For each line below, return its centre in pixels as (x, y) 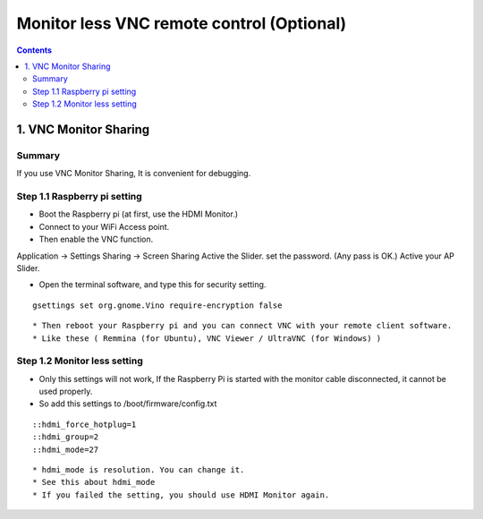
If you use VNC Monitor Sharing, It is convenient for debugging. (134, 174)
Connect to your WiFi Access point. (104, 226)
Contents (34, 50)
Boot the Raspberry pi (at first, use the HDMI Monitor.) (139, 214)
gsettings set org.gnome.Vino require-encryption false (157, 305)
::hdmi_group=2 (66, 437)
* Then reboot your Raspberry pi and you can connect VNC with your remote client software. (242, 326)
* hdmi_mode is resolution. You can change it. (139, 470)
